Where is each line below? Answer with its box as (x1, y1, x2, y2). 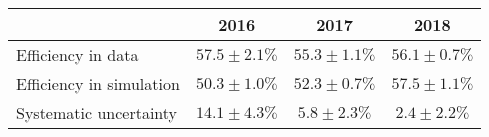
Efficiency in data (16, 43, 139, 66)
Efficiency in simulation (16, 72, 180, 95)
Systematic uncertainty (16, 101, 178, 124)
